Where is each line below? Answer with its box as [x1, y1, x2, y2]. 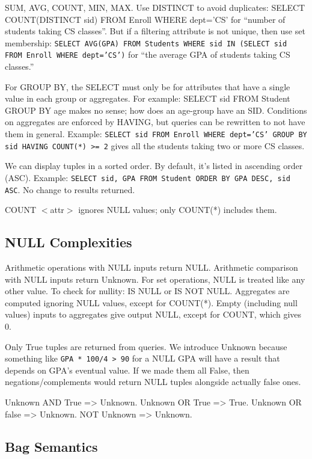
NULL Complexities [5, 233, 132, 251]
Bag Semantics [5, 437, 98, 455]
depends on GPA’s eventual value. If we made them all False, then [5, 363, 249, 376]
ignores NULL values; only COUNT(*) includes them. [78, 203, 277, 216]
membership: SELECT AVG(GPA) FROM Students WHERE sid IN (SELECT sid [5, 36, 287, 49]
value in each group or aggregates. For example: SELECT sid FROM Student [5, 92, 290, 105]
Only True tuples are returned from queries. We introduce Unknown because [5, 340, 287, 353]
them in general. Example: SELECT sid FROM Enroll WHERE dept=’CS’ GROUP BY [5, 128, 307, 140]
